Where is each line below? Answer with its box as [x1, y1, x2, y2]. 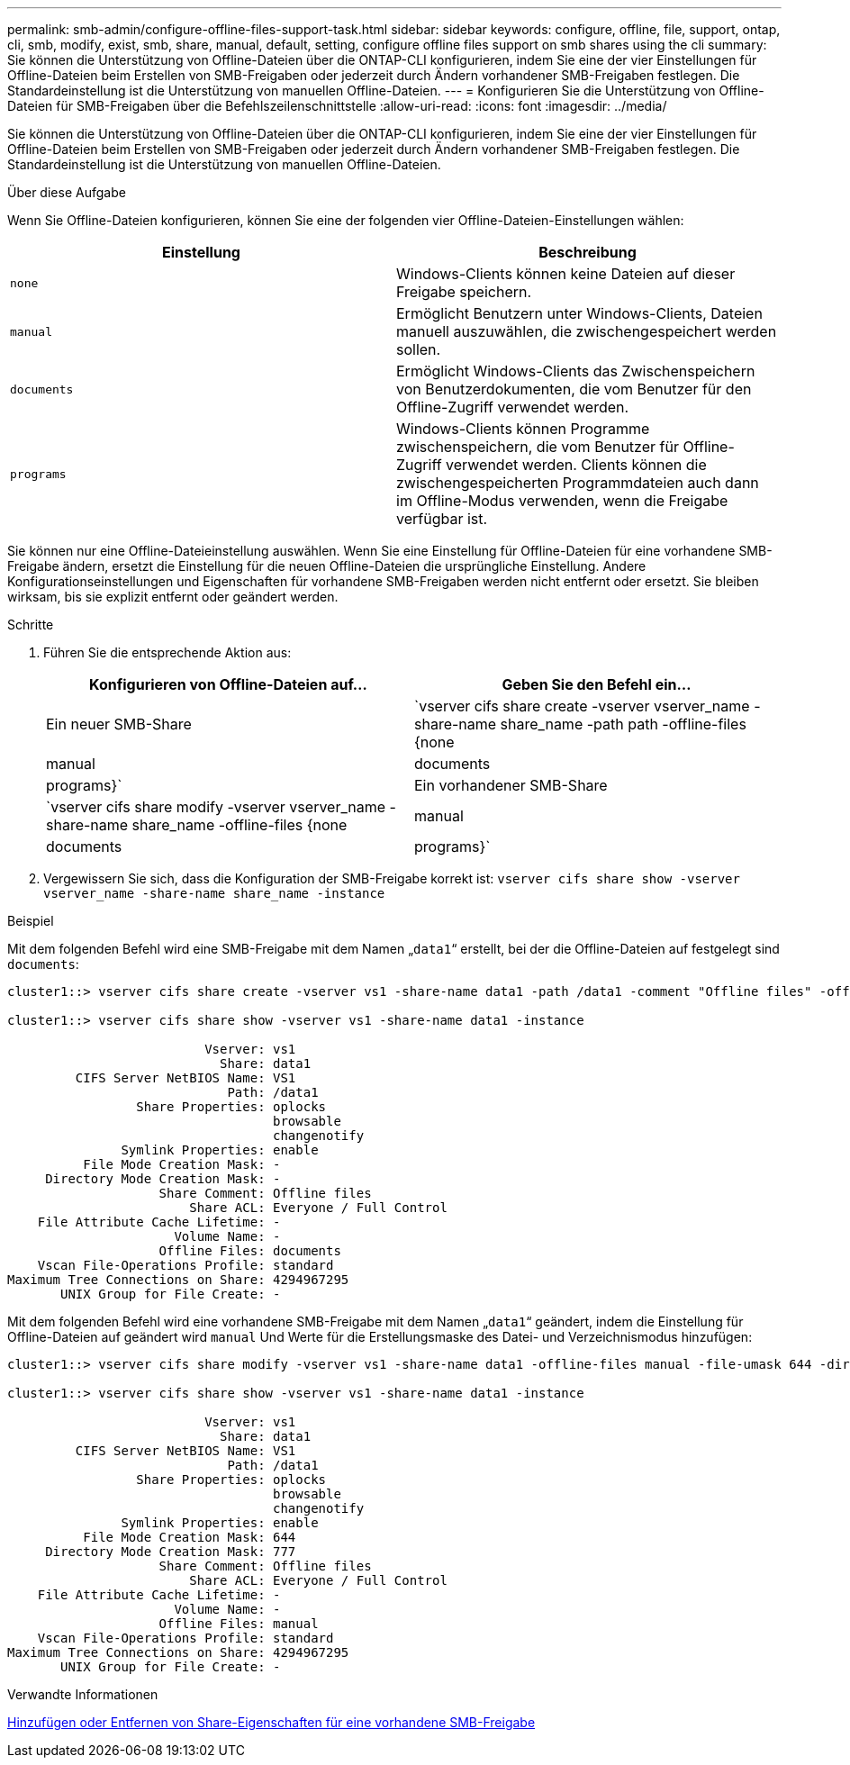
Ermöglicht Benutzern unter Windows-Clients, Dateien [396, 304, 763, 322]
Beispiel [7, 913, 54, 928]
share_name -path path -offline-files [500, 715, 746, 733]
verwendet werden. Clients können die [446, 456, 707, 474]
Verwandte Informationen [7, 1687, 158, 1702]
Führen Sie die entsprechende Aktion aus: [43, 645, 292, 660]
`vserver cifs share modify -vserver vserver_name [46, 798, 386, 816]
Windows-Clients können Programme [396, 420, 650, 438]
